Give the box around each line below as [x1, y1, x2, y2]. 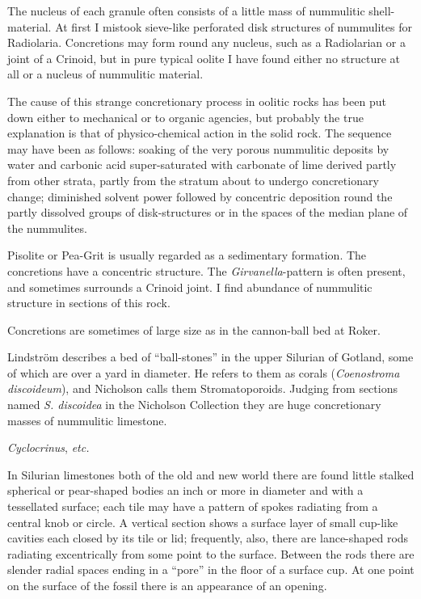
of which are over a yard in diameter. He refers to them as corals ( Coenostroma [7, 364, 400, 381]
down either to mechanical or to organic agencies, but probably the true [7, 108, 364, 125]
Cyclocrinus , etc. [7, 439, 90, 456]
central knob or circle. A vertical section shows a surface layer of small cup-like [7, 513, 398, 530]
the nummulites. [7, 219, 87, 236]
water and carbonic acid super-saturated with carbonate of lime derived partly [7, 156, 397, 173]
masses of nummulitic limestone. [7, 411, 167, 428]
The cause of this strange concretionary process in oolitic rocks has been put [7, 92, 386, 109]
